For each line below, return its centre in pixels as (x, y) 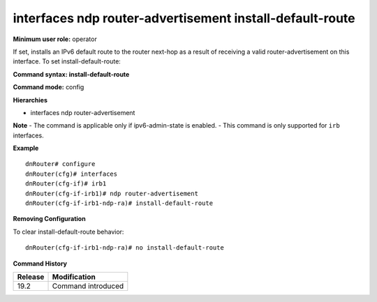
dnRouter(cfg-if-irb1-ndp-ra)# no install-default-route (125, 248)
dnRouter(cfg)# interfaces (72, 174)
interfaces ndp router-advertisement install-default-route (184, 18)
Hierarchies (30, 100)
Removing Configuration (50, 219)
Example (26, 148)
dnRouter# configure (60, 164)
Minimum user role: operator (55, 39)
